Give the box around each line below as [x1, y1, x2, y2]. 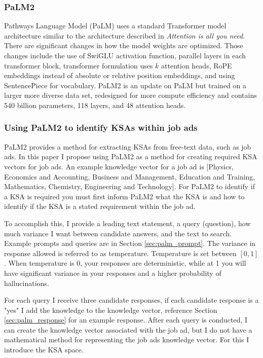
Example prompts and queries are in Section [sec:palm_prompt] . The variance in [4, 238, 256, 248]
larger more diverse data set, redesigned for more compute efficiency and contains [4, 90, 257, 100]
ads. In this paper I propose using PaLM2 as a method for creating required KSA [4, 151, 257, 162]
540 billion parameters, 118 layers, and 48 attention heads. [4, 99, 186, 110]
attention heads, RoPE [161, 60, 232, 70]
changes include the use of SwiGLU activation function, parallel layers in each [4, 50, 246, 60]
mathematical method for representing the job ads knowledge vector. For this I [4, 334, 249, 345]
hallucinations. [4, 277, 49, 288]
